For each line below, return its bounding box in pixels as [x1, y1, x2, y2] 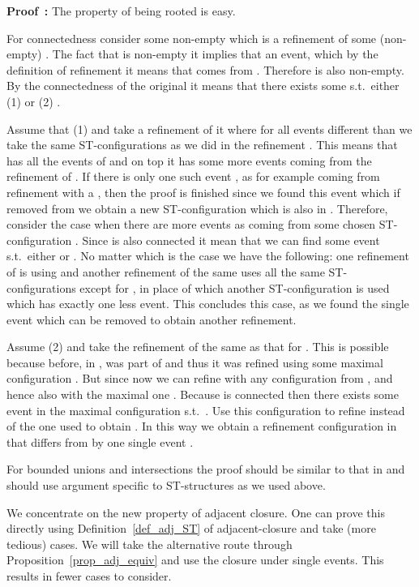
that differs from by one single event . [6, 433, 194, 450]
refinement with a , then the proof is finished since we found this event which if [6, 183, 400, 200]
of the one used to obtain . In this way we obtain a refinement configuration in [6, 418, 397, 435]
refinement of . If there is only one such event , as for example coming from [6, 168, 380, 185]
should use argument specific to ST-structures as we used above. [6, 477, 326, 494]
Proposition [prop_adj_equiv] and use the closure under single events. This [6, 551, 384, 568]
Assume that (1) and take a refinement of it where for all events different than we [6, 120, 413, 137]
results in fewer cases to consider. [6, 568, 172, 584]
